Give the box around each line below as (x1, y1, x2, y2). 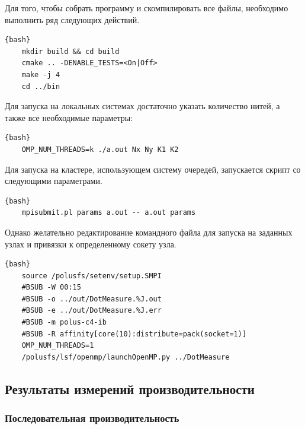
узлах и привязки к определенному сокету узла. (5, 237, 176, 250)
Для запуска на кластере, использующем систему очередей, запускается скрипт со (5, 163, 301, 175)
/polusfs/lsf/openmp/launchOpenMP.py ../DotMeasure (21, 352, 230, 361)
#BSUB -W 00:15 (21, 283, 81, 292)
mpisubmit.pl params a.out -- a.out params (21, 208, 196, 217)
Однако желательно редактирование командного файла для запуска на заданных (5, 225, 293, 238)
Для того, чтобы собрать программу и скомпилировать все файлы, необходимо (5, 2, 288, 14)
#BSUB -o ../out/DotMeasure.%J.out (21, 294, 162, 303)
